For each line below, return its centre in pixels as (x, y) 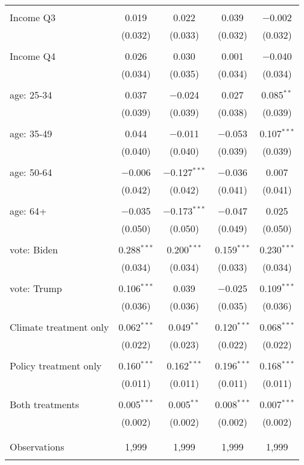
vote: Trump (36, 288)
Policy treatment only (56, 366)
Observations (37, 447)
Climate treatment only (59, 327)
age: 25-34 (31, 95)
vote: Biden (34, 249)
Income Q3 (33, 17)
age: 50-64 (31, 172)
